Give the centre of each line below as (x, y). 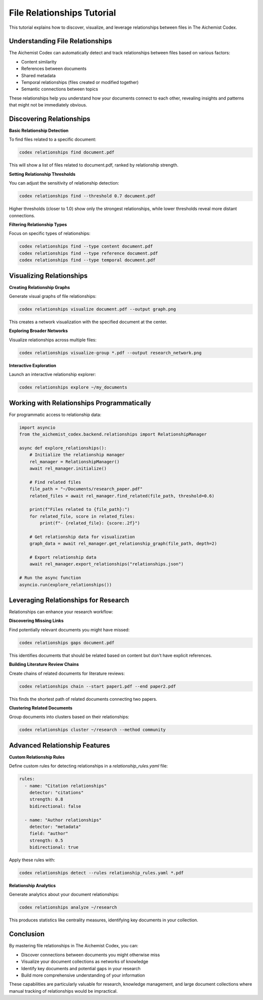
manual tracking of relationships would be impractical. (63, 991)
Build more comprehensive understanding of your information (83, 975)
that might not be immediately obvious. (48, 105)
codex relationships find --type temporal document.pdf (87, 260)
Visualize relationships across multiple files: (53, 340)
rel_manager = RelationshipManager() (75, 462)
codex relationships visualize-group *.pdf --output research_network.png (111, 353)
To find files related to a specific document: (53, 140)
